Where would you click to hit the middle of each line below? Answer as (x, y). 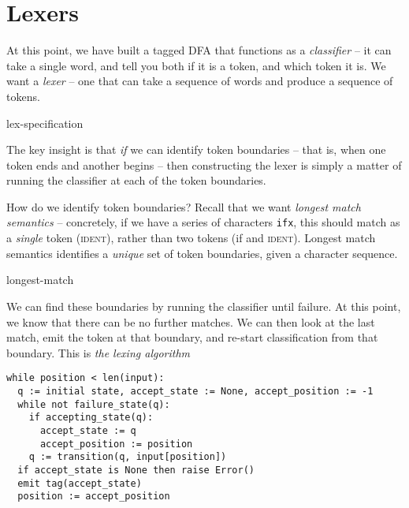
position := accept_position (94, 497)
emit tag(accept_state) (80, 483)
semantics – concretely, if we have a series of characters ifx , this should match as (203, 222)
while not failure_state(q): (94, 404)
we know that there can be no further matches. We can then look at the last (191, 321)
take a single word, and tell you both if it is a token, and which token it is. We (196, 65)
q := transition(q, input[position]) (128, 457)
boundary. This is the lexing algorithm (99, 352)
